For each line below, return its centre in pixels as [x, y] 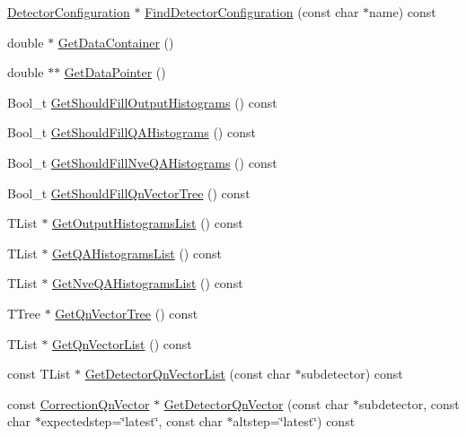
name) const [403, 12]
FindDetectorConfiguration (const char [252, 12]
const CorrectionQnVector [79, 403]
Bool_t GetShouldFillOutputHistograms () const [142, 102]
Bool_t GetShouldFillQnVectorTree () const [129, 192]
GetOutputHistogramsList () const [148, 223]
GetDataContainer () [116, 42]
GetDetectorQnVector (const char [256, 403]
